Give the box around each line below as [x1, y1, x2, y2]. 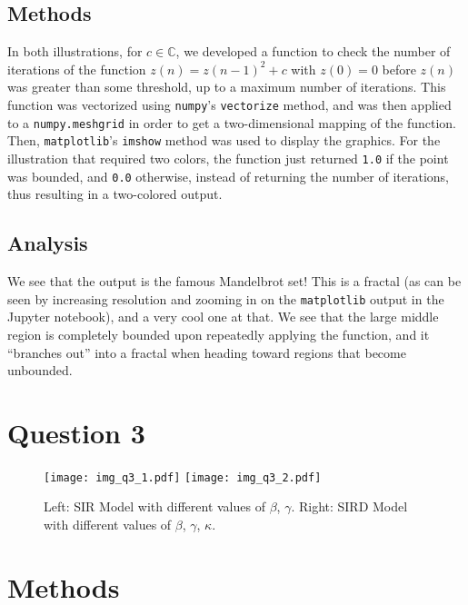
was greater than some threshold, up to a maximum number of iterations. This [7, 77, 446, 96]
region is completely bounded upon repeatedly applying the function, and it [7, 324, 430, 343]
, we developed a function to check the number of [175, 42, 451, 61]
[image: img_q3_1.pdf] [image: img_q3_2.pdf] [44, 471, 322, 484]
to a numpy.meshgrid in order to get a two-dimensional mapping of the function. [7, 113, 456, 132]
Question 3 [7, 413, 145, 451]
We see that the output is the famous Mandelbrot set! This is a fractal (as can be [7, 272, 462, 291]
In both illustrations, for [7, 42, 143, 61]
